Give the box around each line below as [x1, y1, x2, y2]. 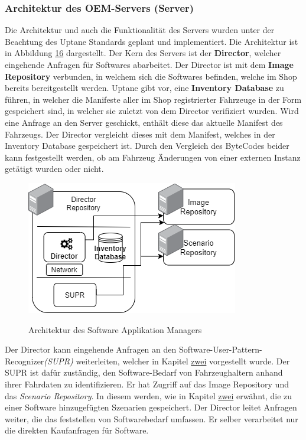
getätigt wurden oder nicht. [5, 162, 104, 175]
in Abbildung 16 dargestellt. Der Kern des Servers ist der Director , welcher [5, 47, 281, 59]
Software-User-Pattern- [178, 343, 262, 356]
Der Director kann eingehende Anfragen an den [5, 343, 177, 356]
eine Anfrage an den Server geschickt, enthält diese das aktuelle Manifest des [5, 116, 283, 128]
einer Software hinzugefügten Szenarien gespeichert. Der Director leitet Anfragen [5, 401, 297, 413]
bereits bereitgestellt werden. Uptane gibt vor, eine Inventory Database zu [5, 82, 284, 94]
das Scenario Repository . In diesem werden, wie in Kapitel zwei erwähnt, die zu [5, 389, 292, 402]
